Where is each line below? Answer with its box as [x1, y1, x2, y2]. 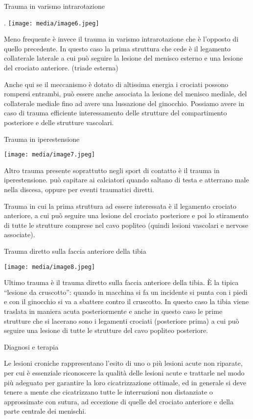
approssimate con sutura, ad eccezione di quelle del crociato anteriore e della [4, 396, 233, 406]
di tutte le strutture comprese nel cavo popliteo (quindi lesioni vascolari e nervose [4, 220, 249, 230]
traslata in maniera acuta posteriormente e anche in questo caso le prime [4, 306, 223, 316]
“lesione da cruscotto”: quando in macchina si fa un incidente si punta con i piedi [4, 287, 248, 297]
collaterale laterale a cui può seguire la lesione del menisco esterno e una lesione [4, 53, 243, 63]
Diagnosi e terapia [4, 341, 59, 352]
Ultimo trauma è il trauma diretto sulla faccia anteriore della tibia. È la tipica [4, 277, 239, 287]
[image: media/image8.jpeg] [4, 263, 95, 270]
